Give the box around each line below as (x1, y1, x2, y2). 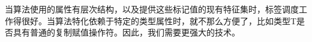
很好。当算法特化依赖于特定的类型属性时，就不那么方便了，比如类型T (21, 14, 297, 27)
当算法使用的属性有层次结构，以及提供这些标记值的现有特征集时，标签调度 (5, 3, 299, 15)
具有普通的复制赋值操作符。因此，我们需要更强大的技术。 (13, 26, 240, 38)
